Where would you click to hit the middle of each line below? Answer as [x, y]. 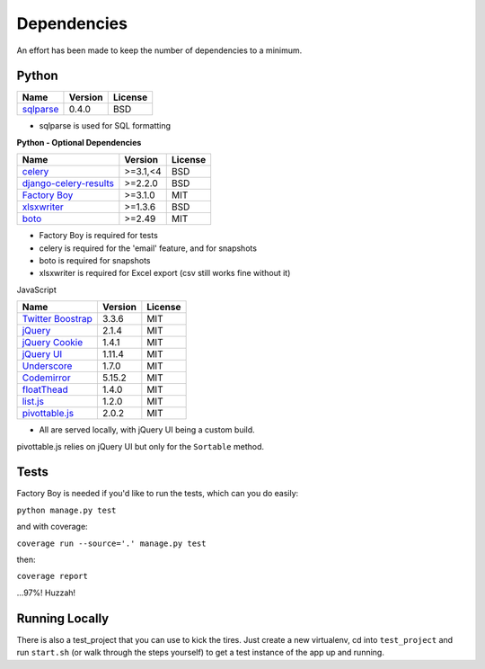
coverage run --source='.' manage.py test [111, 543]
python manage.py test [66, 510]
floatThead [45, 389]
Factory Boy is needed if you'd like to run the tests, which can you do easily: [158, 494]
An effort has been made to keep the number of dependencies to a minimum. [159, 50]
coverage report [53, 576]
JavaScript [37, 290]
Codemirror [46, 378]
